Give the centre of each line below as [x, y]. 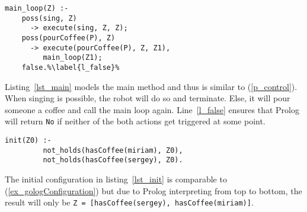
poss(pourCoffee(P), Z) [68, 38]
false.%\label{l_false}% [71, 67]
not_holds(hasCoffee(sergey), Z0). [113, 160]
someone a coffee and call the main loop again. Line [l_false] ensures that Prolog [152, 109]
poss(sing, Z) [49, 18]
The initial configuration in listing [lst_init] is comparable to [116, 179]
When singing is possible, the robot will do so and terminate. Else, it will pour [148, 98]
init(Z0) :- [28, 141]
